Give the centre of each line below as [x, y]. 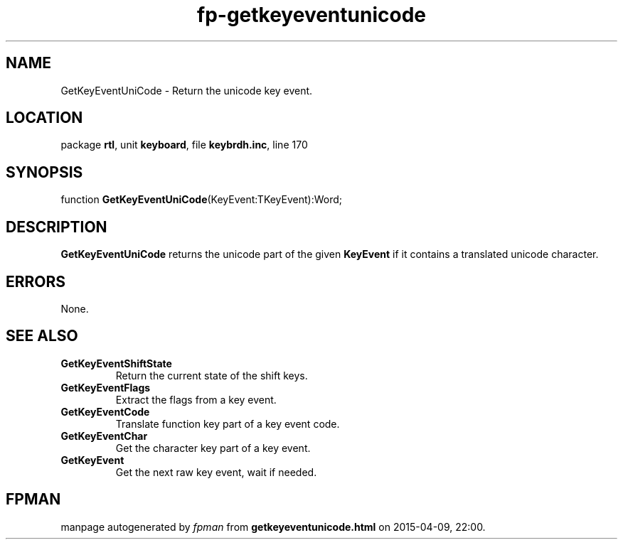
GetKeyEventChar [104, 436]
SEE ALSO [42, 336]
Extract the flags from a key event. [196, 399]
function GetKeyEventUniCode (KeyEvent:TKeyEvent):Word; [202, 200]
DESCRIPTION [57, 227]
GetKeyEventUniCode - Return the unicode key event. [187, 90]
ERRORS [36, 281]
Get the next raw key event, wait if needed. [216, 472]
